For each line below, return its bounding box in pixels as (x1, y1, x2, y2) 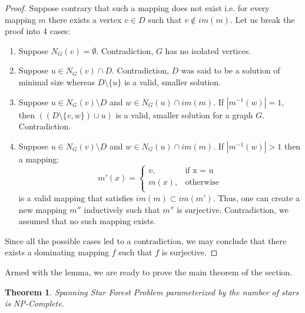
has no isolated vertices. (165, 44, 251, 56)
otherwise (185, 178, 220, 187)
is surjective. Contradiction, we (177, 203, 289, 215)
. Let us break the (230, 13, 295, 25)
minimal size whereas (18, 75, 95, 88)
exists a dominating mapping (5, 246, 110, 258)
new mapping (18, 203, 67, 215)
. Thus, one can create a (213, 191, 300, 204)
